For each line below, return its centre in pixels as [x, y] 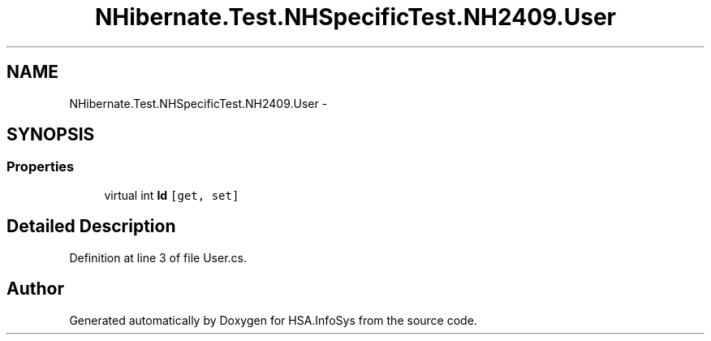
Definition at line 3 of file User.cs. [158, 257]
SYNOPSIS [51, 135]
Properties [41, 167]
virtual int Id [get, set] [172, 195]
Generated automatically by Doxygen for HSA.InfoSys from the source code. [273, 320]
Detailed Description [91, 227]
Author [35, 289]
